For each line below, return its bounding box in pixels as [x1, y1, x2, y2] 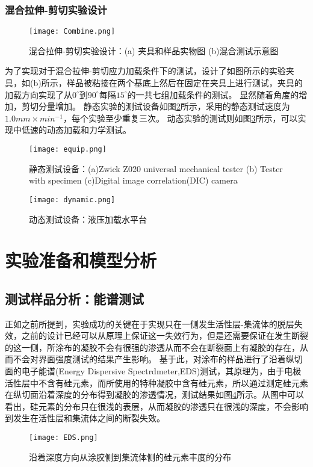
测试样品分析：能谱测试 [5, 289, 144, 308]
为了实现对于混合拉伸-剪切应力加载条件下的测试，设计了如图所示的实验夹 [5, 64, 294, 77]
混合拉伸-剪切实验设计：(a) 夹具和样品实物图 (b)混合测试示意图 [29, 44, 279, 57]
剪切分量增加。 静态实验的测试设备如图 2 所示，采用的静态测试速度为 [21, 100, 290, 113]
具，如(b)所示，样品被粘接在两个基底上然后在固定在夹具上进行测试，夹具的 [5, 76, 303, 89]
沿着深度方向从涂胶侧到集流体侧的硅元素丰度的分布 [29, 450, 231, 463]
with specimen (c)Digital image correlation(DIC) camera [29, 174, 238, 187]
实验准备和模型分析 [5, 248, 157, 273]
